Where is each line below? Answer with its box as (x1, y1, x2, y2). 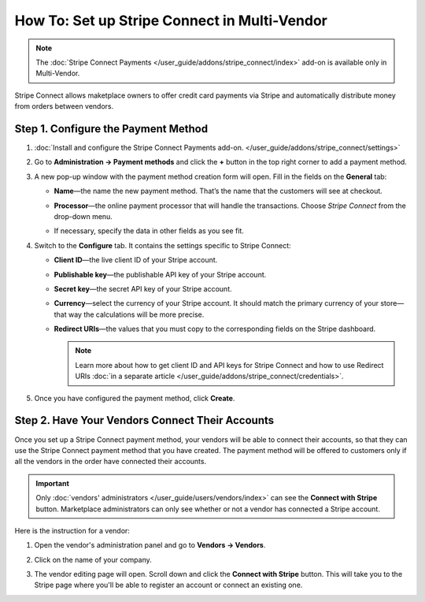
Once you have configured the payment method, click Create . (34, 393, 235, 403)
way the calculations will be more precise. (68, 310, 205, 319)
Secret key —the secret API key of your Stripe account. (54, 284, 232, 293)
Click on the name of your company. (34, 555, 153, 564)
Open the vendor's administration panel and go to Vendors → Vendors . (34, 541, 266, 550)
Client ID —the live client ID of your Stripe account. (54, 255, 218, 265)
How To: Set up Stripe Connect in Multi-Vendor (14, 12, 328, 29)
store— (380, 299, 405, 308)
